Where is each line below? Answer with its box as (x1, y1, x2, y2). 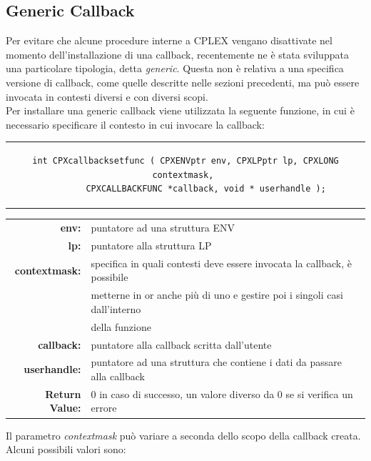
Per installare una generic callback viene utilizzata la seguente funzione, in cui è (6, 103, 355, 118)
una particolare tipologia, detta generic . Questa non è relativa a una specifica (6, 61, 344, 76)
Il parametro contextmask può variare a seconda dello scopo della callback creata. (6, 427, 361, 442)
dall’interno (91, 301, 141, 316)
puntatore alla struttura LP (91, 237, 212, 252)
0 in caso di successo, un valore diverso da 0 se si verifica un (91, 386, 353, 401)
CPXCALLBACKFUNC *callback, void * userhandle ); (86, 184, 326, 194)
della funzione (91, 319, 151, 334)
